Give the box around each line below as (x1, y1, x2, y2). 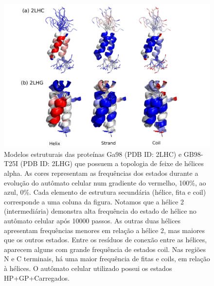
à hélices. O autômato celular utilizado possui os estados (4, 263, 172, 273)
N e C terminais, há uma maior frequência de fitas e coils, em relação (4, 253, 210, 264)
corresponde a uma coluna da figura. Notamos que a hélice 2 (4, 196, 184, 206)
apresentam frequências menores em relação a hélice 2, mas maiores (4, 225, 205, 235)
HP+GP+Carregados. (4, 272, 70, 283)
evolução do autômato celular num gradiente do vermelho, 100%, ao (4, 177, 206, 187)
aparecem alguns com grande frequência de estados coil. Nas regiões (4, 244, 206, 254)
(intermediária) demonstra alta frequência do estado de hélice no (4, 206, 196, 216)
